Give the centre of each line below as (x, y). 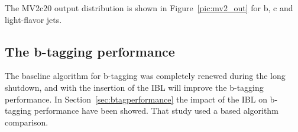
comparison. (27, 122)
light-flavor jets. (33, 19)
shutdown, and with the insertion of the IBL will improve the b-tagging (134, 87)
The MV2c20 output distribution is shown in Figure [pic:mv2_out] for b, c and (149, 8)
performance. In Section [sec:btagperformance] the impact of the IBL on (136, 99)
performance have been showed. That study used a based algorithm (156, 110)
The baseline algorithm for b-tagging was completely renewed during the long (145, 76)
